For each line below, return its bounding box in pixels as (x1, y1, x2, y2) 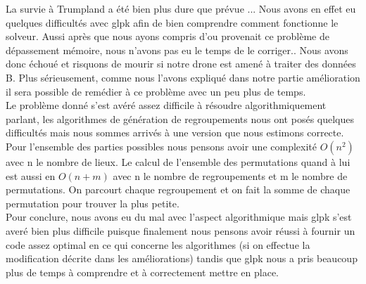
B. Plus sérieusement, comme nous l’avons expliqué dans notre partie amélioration (6, 70, 360, 84)
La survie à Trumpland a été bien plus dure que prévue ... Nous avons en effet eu (6, 1, 356, 15)
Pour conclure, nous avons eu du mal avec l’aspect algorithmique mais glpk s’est (6, 209, 352, 224)
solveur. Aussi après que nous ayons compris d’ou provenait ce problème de (6, 29, 329, 44)
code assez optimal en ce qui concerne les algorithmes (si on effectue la (6, 237, 310, 252)
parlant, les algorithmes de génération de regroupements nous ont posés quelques (6, 111, 354, 126)
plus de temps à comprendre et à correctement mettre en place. (6, 264, 279, 279)
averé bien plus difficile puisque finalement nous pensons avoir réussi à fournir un (6, 223, 355, 238)
